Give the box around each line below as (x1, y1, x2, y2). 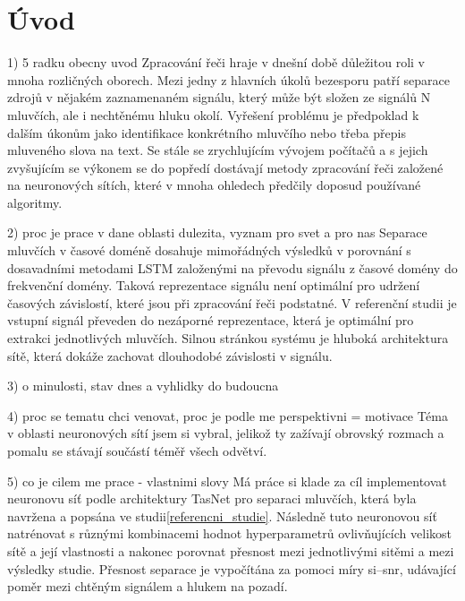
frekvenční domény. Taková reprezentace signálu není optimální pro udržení (7, 276, 420, 295)
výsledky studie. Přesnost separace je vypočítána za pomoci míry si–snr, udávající (7, 559, 456, 578)
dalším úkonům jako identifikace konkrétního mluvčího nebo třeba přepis (7, 123, 406, 142)
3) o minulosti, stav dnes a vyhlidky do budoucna (7, 376, 279, 395)
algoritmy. (7, 193, 63, 211)
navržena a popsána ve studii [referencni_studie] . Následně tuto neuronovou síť (7, 506, 437, 525)
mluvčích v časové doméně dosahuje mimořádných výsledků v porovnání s (7, 241, 411, 260)
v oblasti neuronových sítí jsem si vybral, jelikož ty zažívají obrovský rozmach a (7, 424, 444, 442)
